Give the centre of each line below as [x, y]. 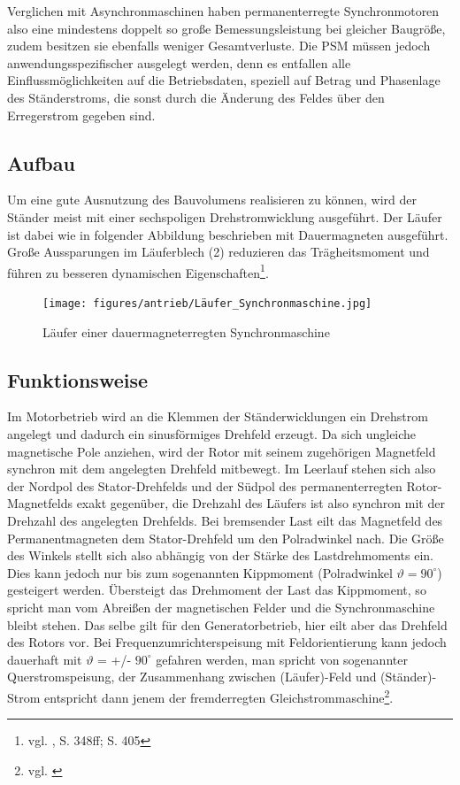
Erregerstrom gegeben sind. [81, 115]
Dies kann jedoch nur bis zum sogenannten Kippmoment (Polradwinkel [200, 572]
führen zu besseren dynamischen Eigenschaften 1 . [138, 271]
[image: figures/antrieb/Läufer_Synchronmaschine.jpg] [207, 303]
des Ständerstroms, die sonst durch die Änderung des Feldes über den [196, 97]
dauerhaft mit [45, 659]
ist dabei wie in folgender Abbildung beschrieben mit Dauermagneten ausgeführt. [228, 234]
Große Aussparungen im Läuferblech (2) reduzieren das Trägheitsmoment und [218, 252]
